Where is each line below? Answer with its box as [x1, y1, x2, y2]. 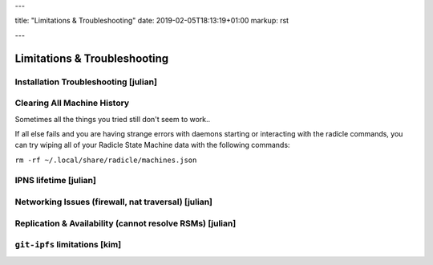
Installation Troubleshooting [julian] [14, 76, 158, 88]
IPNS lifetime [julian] [14, 175, 96, 186]
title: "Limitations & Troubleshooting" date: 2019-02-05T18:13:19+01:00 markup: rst [14, 16, 289, 26]
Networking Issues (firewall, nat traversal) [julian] [14, 197, 212, 207]
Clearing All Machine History [14, 97, 130, 108]
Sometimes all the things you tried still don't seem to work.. [14, 114, 211, 124]
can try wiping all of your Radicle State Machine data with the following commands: [14, 141, 290, 150]
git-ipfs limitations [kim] [14, 239, 122, 251]
